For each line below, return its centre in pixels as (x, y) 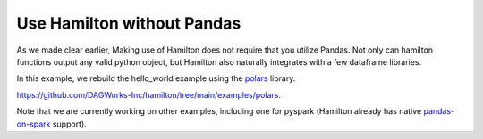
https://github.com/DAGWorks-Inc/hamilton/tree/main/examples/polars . (149, 94)
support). (69, 124)
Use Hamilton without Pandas (129, 23)
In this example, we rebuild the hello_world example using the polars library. (156, 78)
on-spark (34, 124)
